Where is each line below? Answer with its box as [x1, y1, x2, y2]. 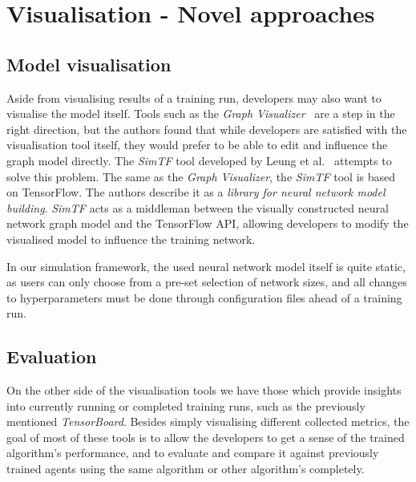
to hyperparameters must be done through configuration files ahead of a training [6, 289, 402, 306]
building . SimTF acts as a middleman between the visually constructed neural [6, 199, 389, 216]
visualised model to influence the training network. [6, 230, 256, 247]
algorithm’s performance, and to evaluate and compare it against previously [6, 444, 379, 461]
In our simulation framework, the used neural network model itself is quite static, [6, 257, 406, 274]
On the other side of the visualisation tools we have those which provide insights [6, 382, 402, 399]
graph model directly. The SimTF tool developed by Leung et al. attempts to [6, 152, 392, 168]
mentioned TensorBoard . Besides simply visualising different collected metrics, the [6, 413, 410, 430]
